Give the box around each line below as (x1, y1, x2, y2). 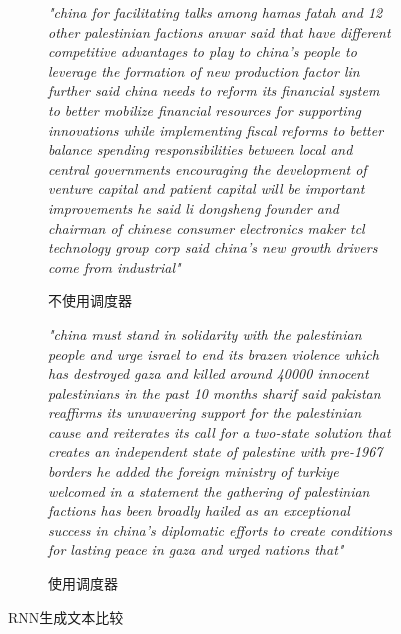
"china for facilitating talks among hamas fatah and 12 (48, 2, 383, 22)
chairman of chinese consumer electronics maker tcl (48, 217, 365, 238)
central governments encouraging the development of (48, 158, 367, 179)
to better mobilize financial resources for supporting (48, 99, 361, 120)
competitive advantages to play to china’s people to (48, 41, 357, 62)
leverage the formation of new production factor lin (48, 60, 360, 81)
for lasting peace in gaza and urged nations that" (48, 539, 344, 560)
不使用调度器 (48, 290, 132, 311)
